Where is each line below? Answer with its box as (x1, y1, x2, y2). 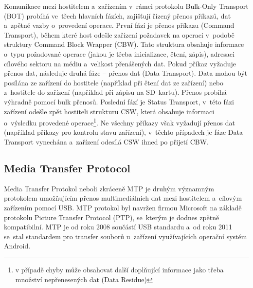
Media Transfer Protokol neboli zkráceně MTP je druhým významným (4, 183, 214, 193)
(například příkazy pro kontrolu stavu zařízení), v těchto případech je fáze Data (4, 127, 243, 137)
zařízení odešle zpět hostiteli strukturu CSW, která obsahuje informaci (4, 106, 215, 116)
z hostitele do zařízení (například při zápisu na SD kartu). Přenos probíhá (4, 87, 227, 97)
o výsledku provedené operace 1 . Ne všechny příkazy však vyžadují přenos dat (4, 116, 235, 127)
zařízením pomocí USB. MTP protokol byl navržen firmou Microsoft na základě (4, 202, 242, 212)
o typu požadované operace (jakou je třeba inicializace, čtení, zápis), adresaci (4, 48, 235, 59)
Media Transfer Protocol (4, 160, 130, 175)
